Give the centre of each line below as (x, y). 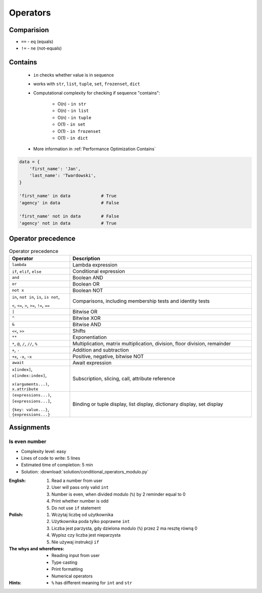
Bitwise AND (87, 324)
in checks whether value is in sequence (74, 75)
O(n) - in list (73, 111)
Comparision (29, 30)
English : (17, 481)
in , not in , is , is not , (36, 297)
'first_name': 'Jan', (55, 169)
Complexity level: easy (44, 451)
